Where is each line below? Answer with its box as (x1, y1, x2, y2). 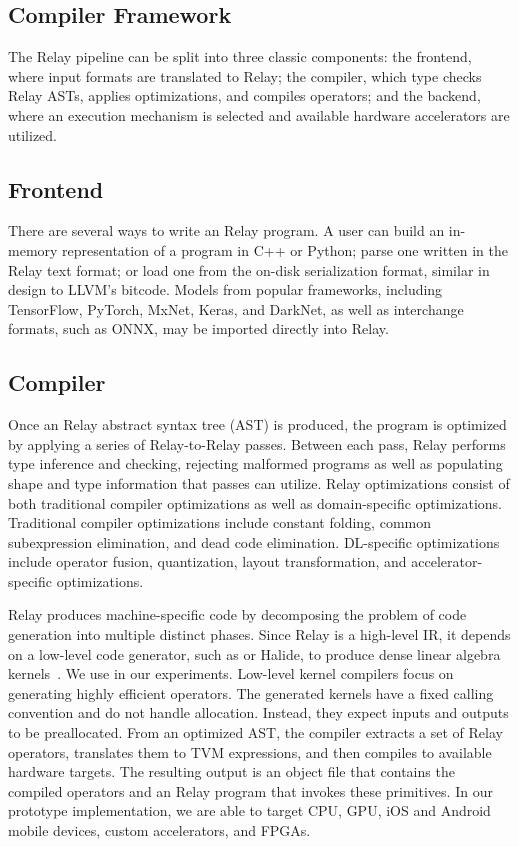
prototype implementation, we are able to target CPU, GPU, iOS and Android (8, 800, 491, 821)
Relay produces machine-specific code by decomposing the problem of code (8, 604, 467, 625)
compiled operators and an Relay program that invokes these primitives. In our (8, 780, 493, 801)
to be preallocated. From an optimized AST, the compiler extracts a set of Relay (8, 722, 503, 743)
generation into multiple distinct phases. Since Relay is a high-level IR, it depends (8, 624, 511, 645)
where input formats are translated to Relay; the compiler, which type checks (8, 65, 482, 86)
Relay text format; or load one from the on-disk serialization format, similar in (8, 259, 490, 280)
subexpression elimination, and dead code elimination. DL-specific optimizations (8, 531, 500, 552)
